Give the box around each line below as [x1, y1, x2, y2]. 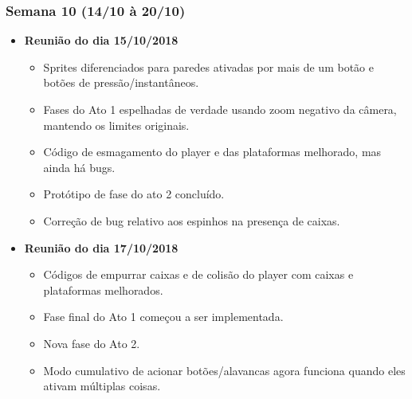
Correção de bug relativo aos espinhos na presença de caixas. [43, 212, 340, 229]
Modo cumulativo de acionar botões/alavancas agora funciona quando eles [43, 362, 406, 378]
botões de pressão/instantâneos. [43, 74, 199, 91]
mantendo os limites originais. [43, 116, 190, 133]
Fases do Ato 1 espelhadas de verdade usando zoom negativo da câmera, [43, 101, 397, 117]
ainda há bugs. [43, 158, 116, 175]
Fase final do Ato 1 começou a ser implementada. [43, 308, 284, 325]
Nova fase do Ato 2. [43, 334, 140, 351]
